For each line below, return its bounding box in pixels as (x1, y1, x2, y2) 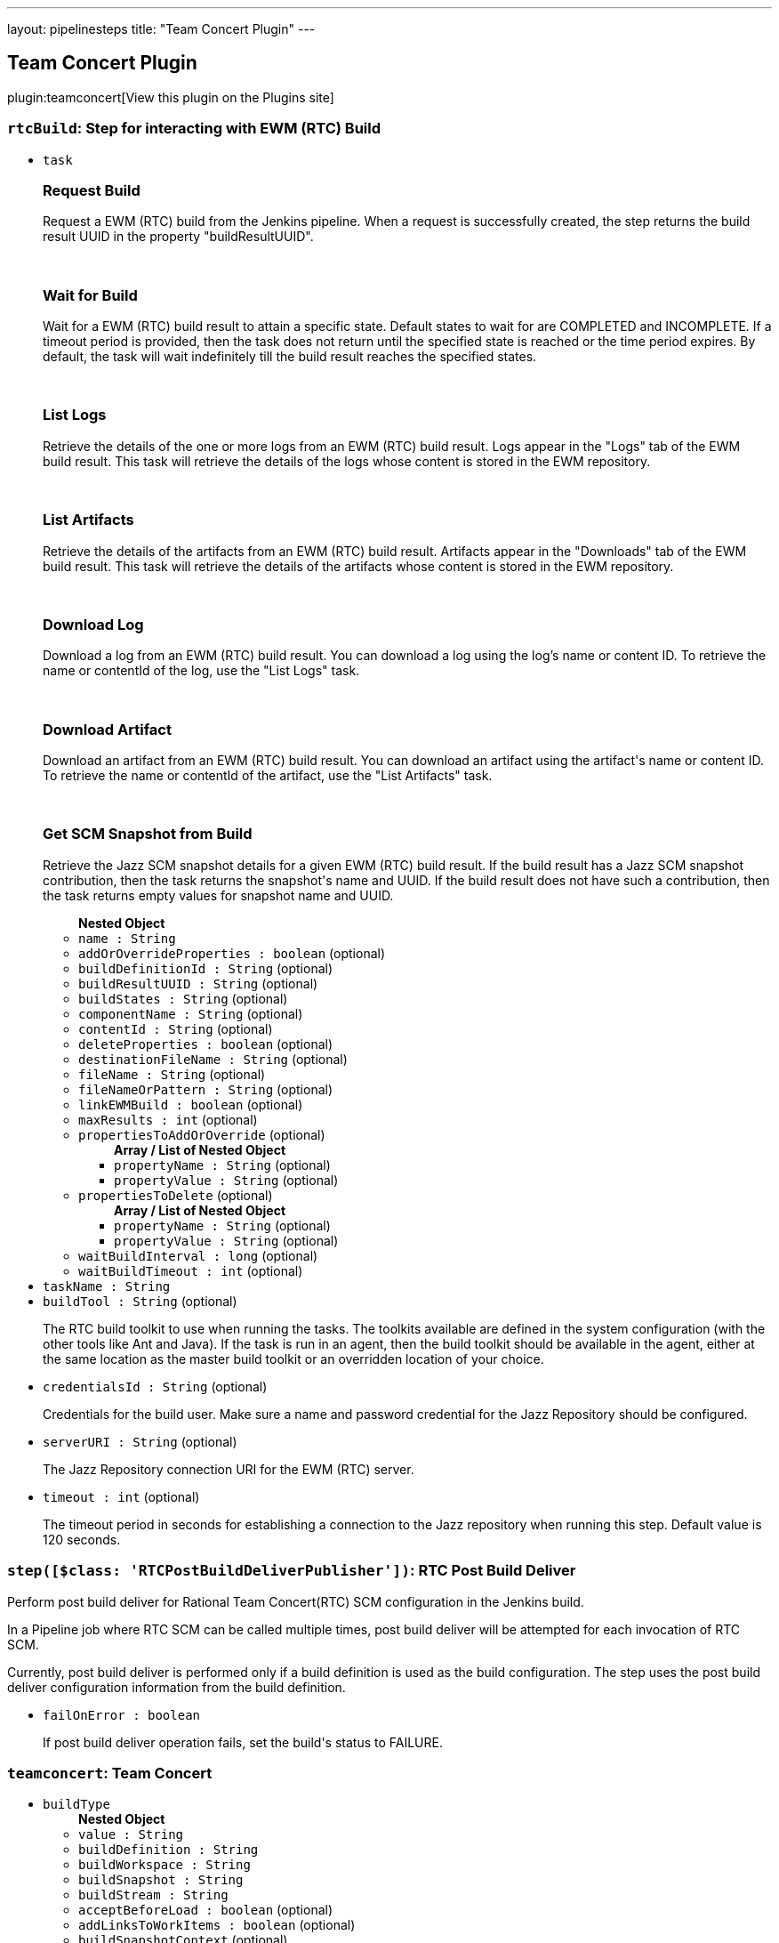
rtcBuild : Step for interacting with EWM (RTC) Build (7, 119, 381, 138)
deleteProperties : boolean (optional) (78, 1036, 333, 1052)
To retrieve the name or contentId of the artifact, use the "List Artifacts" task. (43, 768, 493, 784)
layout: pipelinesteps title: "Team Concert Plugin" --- (7, 21, 316, 36)
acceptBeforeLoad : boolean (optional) (78, 1902, 333, 1918)
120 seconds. (43, 1531, 121, 1547)
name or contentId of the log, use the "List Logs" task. (43, 663, 360, 679)
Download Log (43, 615, 144, 633)
